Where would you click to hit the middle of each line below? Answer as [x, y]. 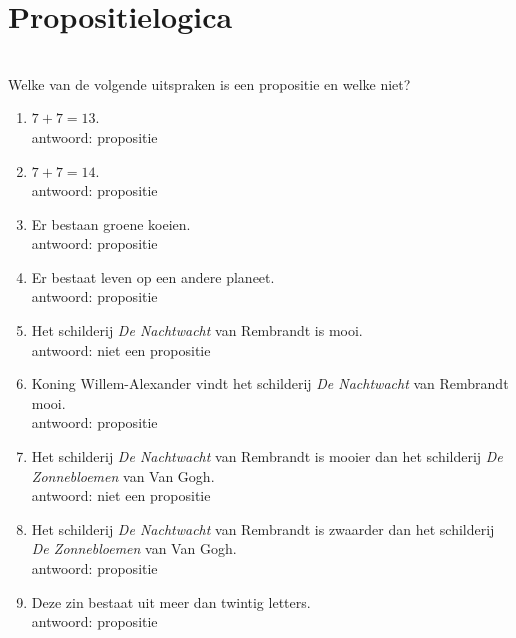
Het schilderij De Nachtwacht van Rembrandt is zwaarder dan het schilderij [263, 528]
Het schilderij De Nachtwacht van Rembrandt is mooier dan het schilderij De [267, 456]
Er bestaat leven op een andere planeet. [153, 276]
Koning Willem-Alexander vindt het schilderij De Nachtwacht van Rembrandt [270, 383]
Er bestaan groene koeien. [111, 223]
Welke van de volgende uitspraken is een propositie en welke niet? [209, 83]
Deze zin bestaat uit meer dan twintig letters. [171, 601]
